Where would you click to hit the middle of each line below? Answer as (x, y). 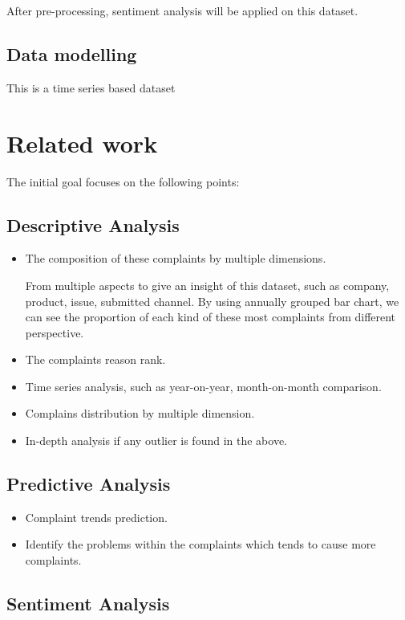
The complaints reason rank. (95, 359)
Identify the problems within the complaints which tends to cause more (200, 544)
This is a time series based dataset (91, 87)
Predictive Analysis (89, 484)
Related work (82, 143)
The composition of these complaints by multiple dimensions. (176, 258)
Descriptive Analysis (93, 224)
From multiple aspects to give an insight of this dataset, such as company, (207, 285)
